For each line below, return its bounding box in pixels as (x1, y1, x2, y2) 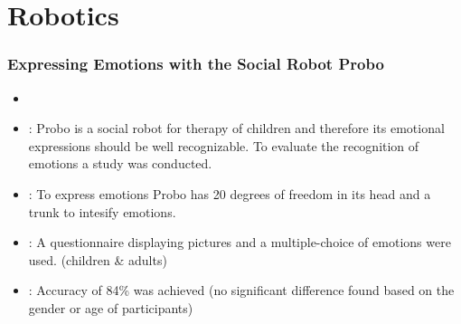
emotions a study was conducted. (28, 154, 212, 173)
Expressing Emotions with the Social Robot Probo (7, 52, 384, 75)
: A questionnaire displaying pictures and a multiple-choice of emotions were (28, 233, 451, 252)
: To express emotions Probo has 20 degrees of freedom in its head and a (28, 184, 431, 203)
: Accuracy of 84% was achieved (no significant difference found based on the (28, 281, 455, 300)
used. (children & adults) (28, 250, 167, 269)
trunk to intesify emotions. (28, 202, 176, 221)
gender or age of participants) (28, 298, 193, 317)
